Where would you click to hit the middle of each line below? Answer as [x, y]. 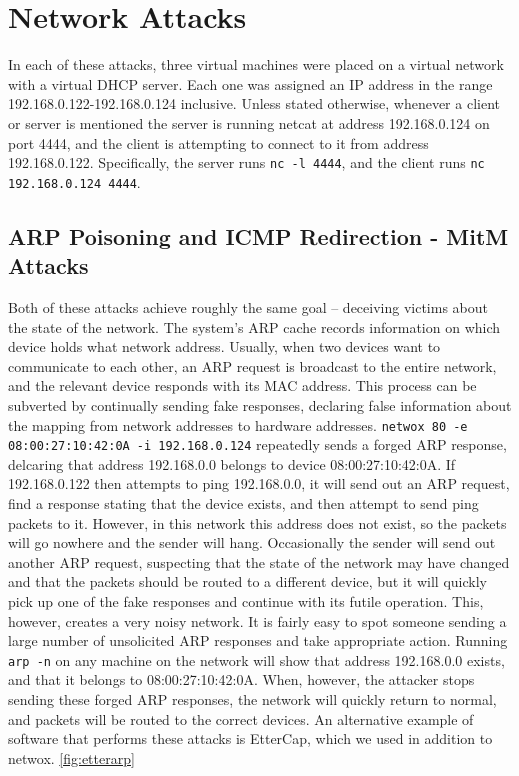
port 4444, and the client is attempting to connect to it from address [218, 142]
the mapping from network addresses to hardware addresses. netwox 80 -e [238, 424]
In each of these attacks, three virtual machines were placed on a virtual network [256, 64]
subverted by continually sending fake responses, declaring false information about [260, 404]
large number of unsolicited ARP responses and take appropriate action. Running [258, 640]
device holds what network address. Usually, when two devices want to [224, 346]
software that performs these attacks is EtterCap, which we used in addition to [250, 738]
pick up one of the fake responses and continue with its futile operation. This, [246, 601]
